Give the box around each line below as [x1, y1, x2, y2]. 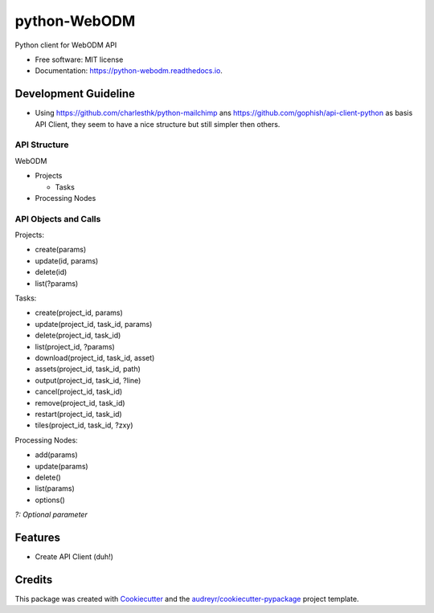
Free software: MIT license [35, 55, 124, 64]
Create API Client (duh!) [35, 551, 114, 562]
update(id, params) [35, 255, 99, 265]
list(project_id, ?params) [35, 341, 116, 351]
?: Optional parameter [14, 510, 88, 520]
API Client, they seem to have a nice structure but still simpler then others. [35, 119, 280, 129]
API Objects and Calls [14, 213, 101, 224]
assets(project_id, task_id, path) [35, 364, 141, 374]
